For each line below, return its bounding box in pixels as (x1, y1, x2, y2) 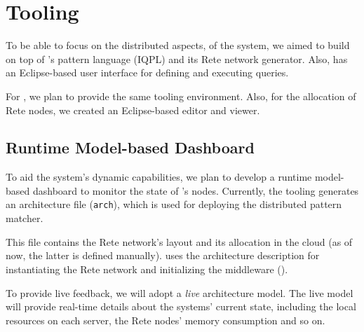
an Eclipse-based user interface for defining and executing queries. (6, 65, 289, 80)
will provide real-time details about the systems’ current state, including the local (6, 299, 356, 314)
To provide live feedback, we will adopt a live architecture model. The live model (6, 285, 353, 300)
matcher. (6, 211, 43, 226)
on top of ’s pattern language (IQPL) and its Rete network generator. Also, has (6, 51, 348, 66)
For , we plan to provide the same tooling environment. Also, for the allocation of (6, 88, 356, 103)
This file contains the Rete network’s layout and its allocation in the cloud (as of (6, 234, 353, 249)
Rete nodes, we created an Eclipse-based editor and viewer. (6, 102, 260, 117)
